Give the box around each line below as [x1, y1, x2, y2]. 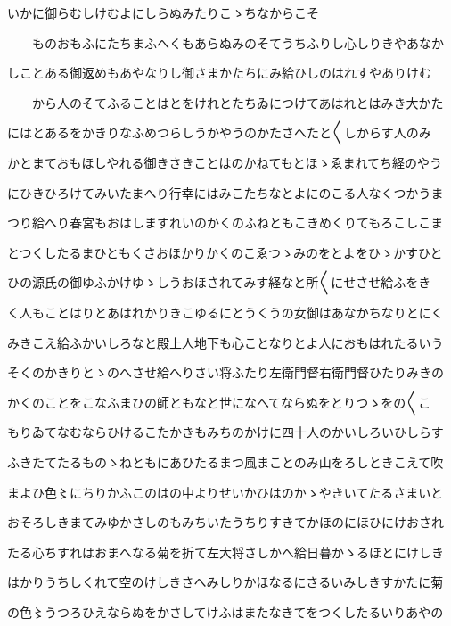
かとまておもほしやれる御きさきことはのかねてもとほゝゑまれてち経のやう [7, 152, 443, 171]
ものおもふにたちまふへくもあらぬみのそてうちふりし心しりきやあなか [31, 33, 444, 52]
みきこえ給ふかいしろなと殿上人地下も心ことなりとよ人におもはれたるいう [7, 333, 444, 351]
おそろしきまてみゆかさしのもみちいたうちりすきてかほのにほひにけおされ [7, 513, 444, 531]
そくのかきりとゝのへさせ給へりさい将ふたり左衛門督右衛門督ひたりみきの [7, 363, 444, 382]
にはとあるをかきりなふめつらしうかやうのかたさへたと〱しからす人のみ [7, 123, 431, 142]
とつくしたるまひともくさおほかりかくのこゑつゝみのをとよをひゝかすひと [7, 243, 443, 261]
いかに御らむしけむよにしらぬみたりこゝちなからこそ [7, 4, 319, 21]
